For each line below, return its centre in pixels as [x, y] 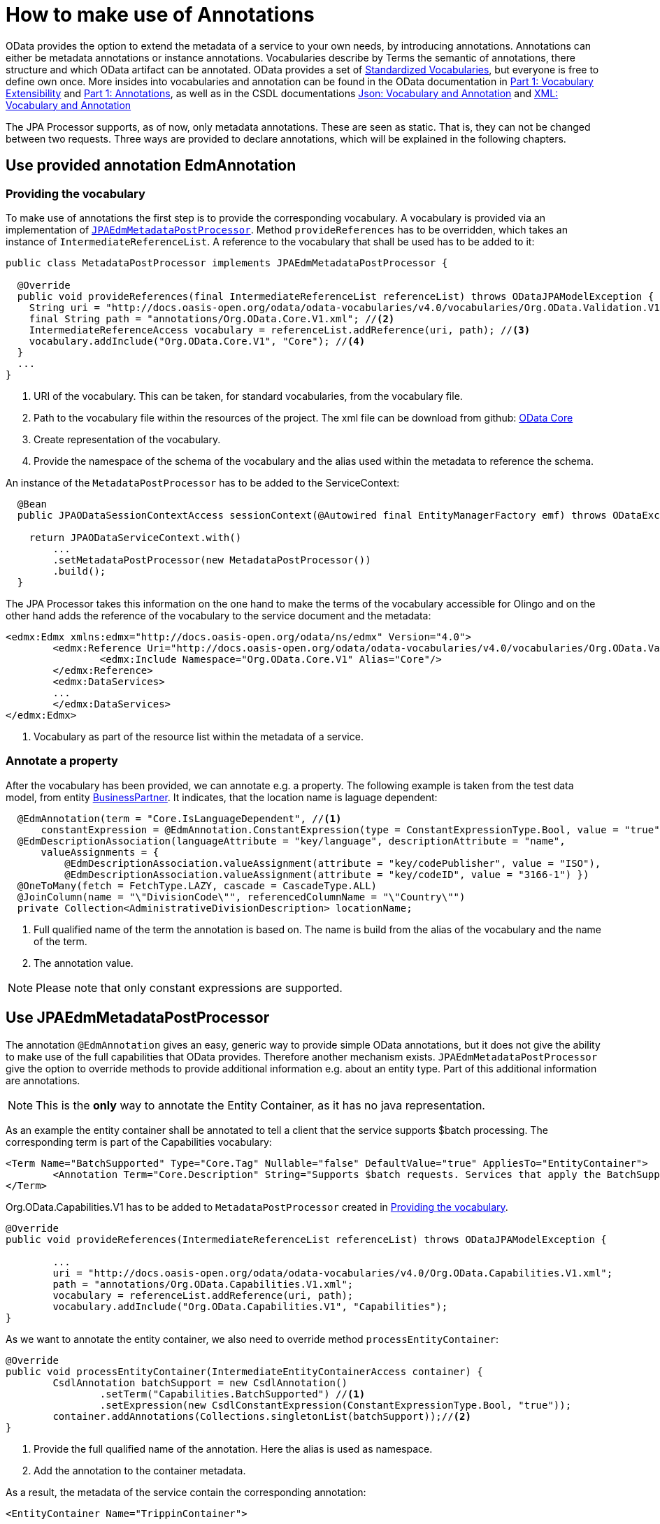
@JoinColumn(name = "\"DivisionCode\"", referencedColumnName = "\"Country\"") [241, 897]
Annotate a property [62, 761]
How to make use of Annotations [160, 15]
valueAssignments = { [100, 852]
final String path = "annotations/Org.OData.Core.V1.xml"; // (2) [212, 318]
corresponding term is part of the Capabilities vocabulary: [139, 1142]
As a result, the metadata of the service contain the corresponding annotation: [186, 1492]
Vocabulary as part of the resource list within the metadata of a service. [199, 736]
